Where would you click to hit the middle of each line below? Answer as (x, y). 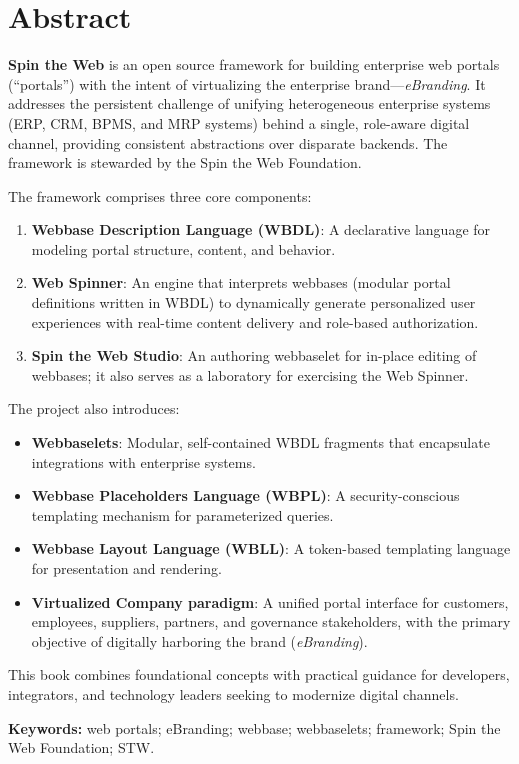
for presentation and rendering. (126, 568)
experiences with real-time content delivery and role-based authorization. (255, 321)
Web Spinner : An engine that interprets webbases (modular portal (241, 282)
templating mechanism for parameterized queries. (182, 514)
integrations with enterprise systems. (143, 461)
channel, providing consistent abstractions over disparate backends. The (228, 142)
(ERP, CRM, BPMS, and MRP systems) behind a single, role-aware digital (239, 122)
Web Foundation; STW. (81, 747)
